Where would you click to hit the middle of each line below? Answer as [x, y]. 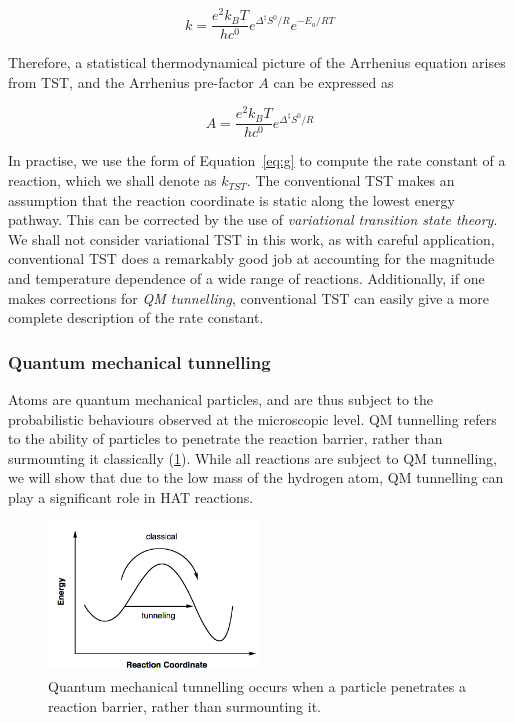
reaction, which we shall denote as [112, 180]
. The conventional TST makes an [350, 180]
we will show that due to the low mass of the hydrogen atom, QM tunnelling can [256, 477]
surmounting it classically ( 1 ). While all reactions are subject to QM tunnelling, [252, 457]
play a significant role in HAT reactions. [131, 497]
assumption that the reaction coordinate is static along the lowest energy [231, 199]
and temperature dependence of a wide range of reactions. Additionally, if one [246, 278]
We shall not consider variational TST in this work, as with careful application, [251, 238]
